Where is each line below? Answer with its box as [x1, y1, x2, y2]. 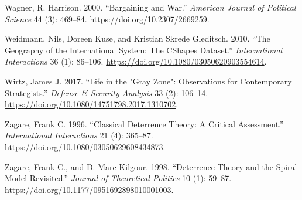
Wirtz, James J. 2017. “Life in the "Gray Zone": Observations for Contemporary [5, 74, 292, 87]
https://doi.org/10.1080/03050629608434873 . [5, 140, 166, 152]
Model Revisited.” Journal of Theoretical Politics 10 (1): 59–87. [5, 172, 232, 184]
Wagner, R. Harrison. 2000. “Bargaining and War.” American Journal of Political [5, 1, 296, 13]
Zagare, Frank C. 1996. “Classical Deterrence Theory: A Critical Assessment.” [5, 117, 284, 130]
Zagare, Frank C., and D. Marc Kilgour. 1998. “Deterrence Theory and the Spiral [5, 160, 297, 172]
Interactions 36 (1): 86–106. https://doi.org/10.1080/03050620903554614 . [5, 55, 267, 67]
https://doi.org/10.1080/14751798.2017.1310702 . [5, 98, 179, 110]
